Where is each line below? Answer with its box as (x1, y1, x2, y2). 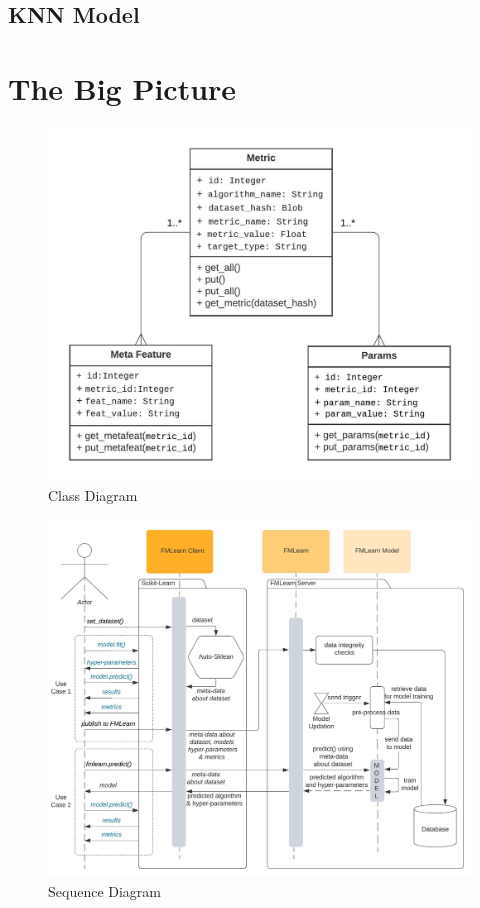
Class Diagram (48, 485, 138, 506)
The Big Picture (8, 67, 237, 108)
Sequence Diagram (48, 880, 162, 901)
